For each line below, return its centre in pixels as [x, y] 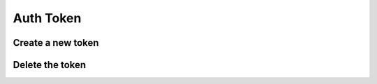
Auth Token [47, 18]
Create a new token [56, 43]
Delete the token [50, 65]
